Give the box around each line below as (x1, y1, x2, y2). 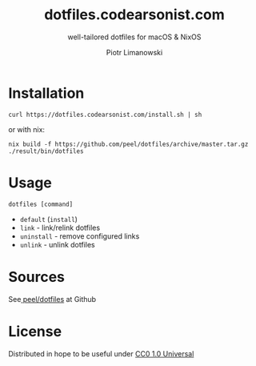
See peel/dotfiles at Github (8, 294, 97, 304)
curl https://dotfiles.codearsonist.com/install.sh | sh (8, 111, 202, 119)
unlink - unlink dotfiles (19, 239, 96, 249)
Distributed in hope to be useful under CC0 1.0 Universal (8, 348, 194, 358)
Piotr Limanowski (106, 47, 163, 57)
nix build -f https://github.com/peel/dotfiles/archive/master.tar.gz (8, 140, 249, 148)
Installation (8, 84, 85, 102)
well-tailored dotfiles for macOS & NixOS (67, 32, 202, 42)
